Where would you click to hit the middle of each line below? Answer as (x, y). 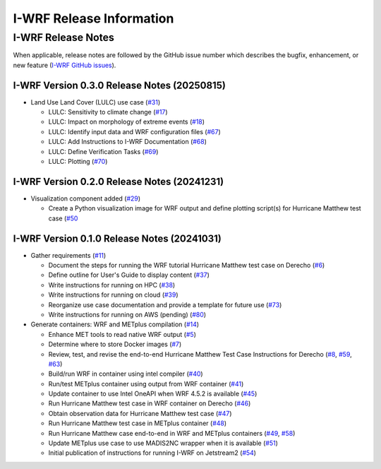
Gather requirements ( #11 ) (68, 255)
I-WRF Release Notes (64, 37)
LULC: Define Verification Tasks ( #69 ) (103, 151)
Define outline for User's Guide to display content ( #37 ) (129, 275)
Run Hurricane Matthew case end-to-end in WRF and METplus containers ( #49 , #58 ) (172, 433)
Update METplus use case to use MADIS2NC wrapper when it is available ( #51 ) (163, 443)
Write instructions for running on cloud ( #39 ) (114, 295)
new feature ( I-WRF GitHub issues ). (65, 65)
